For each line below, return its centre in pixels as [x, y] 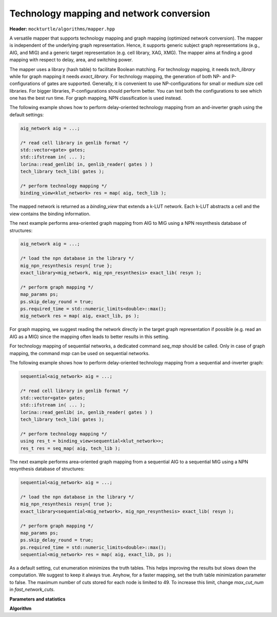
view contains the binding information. [50, 214]
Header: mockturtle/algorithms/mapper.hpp [62, 29]
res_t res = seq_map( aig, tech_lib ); [70, 448]
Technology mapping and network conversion [110, 13]
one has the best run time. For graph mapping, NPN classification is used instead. [96, 98]
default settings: [27, 114]
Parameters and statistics [37, 599]
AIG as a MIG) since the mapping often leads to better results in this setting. [89, 337]
